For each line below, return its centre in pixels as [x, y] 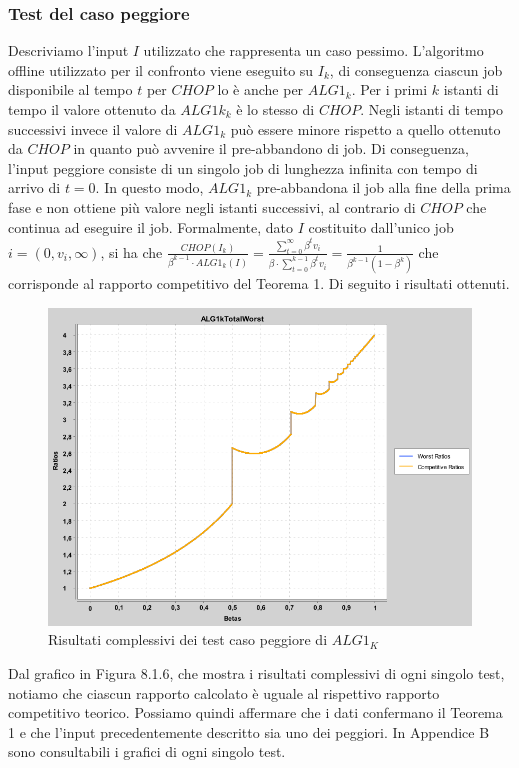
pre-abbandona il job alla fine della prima [383, 187]
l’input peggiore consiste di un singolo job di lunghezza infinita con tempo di [243, 167]
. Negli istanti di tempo [432, 109]
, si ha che [131, 251]
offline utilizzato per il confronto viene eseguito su [161, 69]
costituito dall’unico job [381, 226]
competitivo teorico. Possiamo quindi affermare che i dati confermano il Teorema [255, 712]
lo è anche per [260, 89]
